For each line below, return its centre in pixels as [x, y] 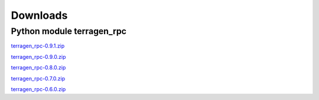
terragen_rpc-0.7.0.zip [38, 78]
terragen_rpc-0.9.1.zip [38, 46]
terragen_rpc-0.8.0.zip [38, 68]
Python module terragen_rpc [69, 31]
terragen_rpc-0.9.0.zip [38, 56]
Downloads [39, 15]
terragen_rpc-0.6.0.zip [38, 89]
